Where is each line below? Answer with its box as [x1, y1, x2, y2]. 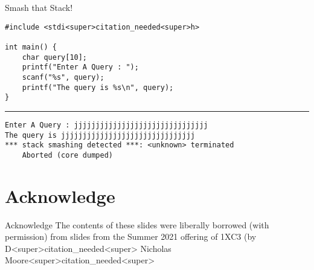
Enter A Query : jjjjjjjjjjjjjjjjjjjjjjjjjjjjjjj [5, 120, 208, 129]
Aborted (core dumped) [22, 150, 113, 159]
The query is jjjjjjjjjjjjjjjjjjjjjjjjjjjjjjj [5, 130, 195, 140]
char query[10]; [22, 53, 88, 62]
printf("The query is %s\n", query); [22, 83, 174, 92]
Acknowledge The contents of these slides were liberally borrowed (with [5, 218, 269, 231]
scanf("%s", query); [22, 72, 104, 82]
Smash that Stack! [5, 1, 73, 13]
